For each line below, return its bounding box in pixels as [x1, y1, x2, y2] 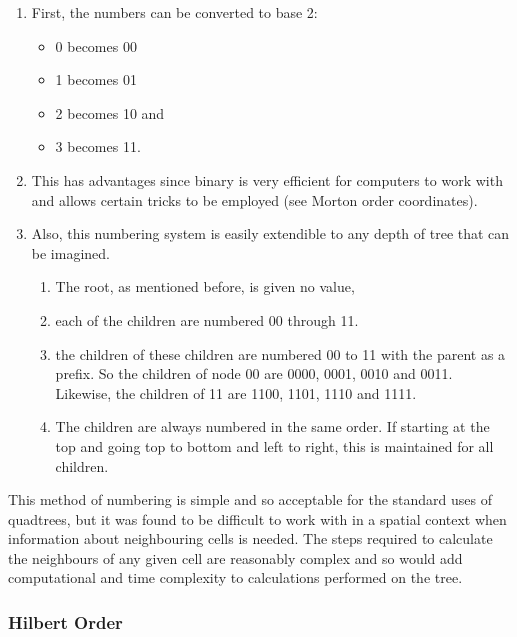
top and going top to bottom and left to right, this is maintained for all [55, 435, 494, 456]
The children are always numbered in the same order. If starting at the [55, 416, 490, 437]
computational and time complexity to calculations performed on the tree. [8, 567, 463, 588]
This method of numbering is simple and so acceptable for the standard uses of [8, 489, 493, 510]
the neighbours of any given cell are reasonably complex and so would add [8, 547, 463, 568]
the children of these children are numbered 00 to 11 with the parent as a [55, 343, 506, 364]
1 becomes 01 [55, 69, 137, 90]
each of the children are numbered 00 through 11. [55, 309, 359, 330]
